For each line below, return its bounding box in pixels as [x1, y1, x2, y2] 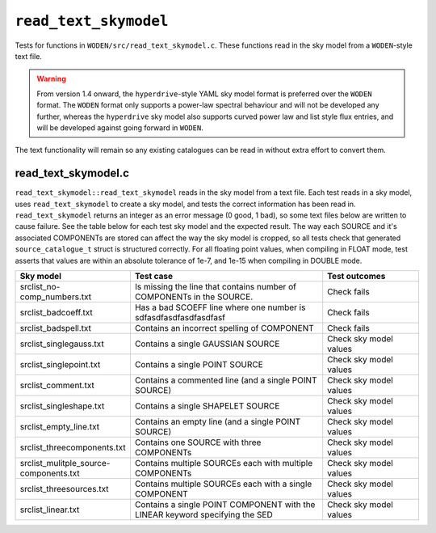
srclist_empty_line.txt [19, 421, 100, 432]
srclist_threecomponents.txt [19, 442, 126, 453]
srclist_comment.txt [19, 379, 94, 391]
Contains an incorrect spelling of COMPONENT [134, 322, 314, 333]
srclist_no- [19, 281, 61, 292]
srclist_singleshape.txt [19, 400, 105, 412]
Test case [134, 270, 174, 281]
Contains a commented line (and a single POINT [134, 374, 317, 386]
